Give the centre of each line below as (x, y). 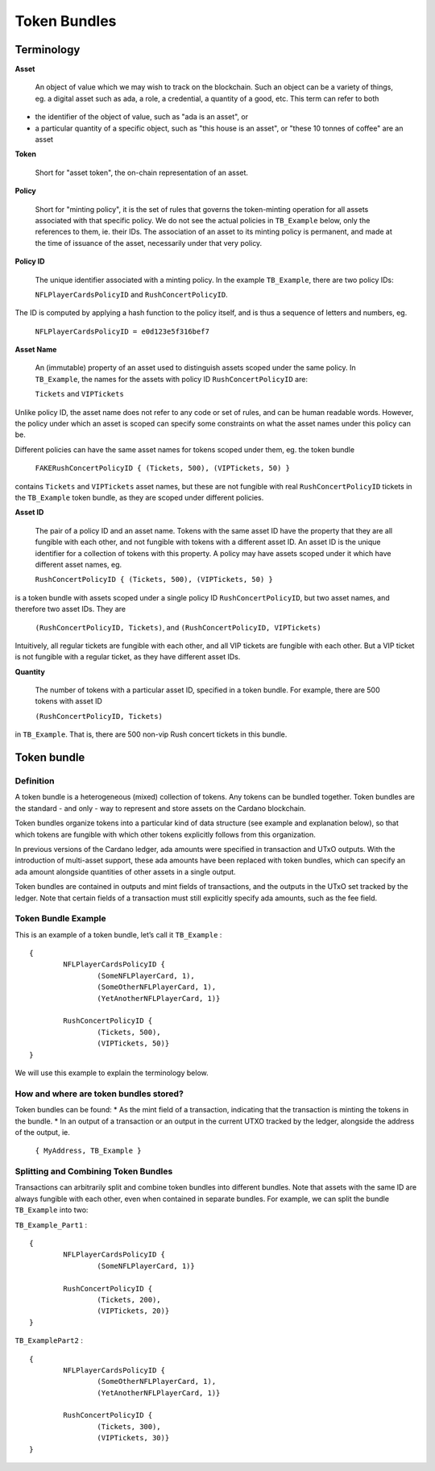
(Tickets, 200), (129, 1299)
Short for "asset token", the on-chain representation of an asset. (142, 172)
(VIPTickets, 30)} (133, 1438)
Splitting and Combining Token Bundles (94, 1171)
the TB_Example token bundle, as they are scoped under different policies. (139, 497)
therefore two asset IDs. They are (70, 609)
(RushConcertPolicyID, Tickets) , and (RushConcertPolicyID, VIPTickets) (178, 627)
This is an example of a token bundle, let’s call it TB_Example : (118, 934)
